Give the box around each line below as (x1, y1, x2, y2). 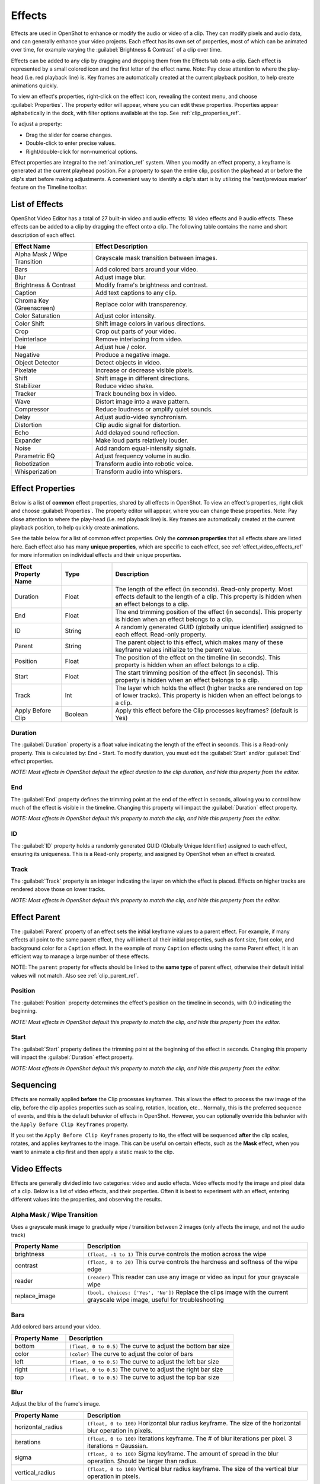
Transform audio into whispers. (95, 468, 183, 476)
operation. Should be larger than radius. (87, 1457, 199, 1465)
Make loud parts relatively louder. (95, 436, 189, 445)
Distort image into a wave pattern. (95, 398, 190, 406)
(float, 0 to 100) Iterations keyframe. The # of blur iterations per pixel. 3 (87, 1434, 293, 1442)
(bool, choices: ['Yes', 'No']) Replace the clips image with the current (87, 1288, 289, 1296)
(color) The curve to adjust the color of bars (69, 1349, 194, 1358)
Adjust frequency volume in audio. (95, 452, 191, 460)
